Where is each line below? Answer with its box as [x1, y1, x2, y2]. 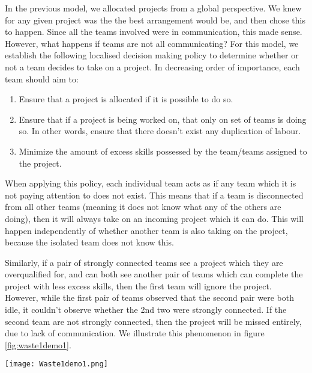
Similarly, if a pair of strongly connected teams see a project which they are [5, 256, 283, 268]
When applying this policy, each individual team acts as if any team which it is [5, 177, 296, 190]
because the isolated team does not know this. [5, 236, 174, 248]
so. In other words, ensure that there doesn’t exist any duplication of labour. [19, 125, 301, 137]
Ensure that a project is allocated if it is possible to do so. [19, 93, 233, 105]
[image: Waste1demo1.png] [5, 360, 108, 369]
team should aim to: [5, 72, 79, 85]
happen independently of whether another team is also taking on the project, [5, 224, 288, 236]
